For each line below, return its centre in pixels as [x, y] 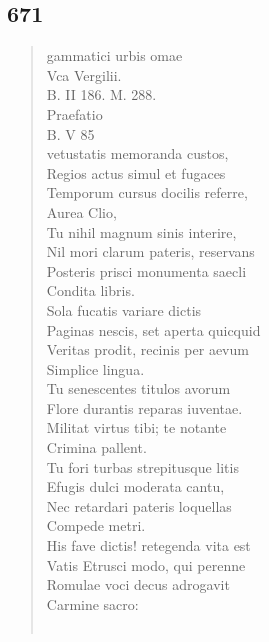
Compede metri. [96, 525]
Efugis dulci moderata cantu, [135, 486]
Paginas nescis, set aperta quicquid [153, 329]
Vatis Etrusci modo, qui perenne [146, 564]
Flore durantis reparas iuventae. [144, 407]
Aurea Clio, [81, 211]
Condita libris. [90, 290]
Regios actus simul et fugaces [136, 172]
